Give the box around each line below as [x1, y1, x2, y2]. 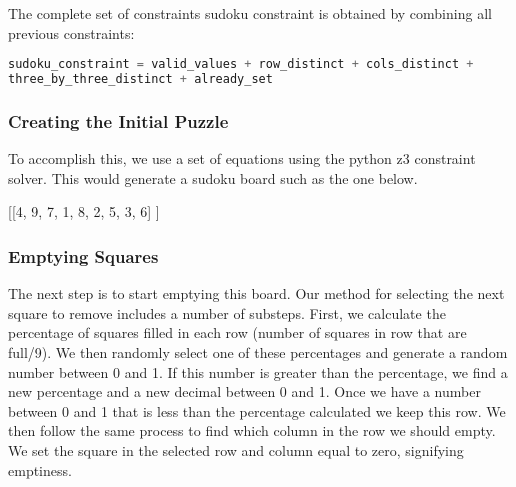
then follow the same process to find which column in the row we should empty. [8, 420, 496, 441]
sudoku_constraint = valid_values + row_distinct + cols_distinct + [8, 57, 474, 72]
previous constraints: [8, 22, 135, 43]
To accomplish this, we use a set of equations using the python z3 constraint [8, 148, 476, 169]
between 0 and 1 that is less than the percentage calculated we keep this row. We [8, 400, 506, 421]
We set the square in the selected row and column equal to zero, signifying [8, 439, 464, 460]
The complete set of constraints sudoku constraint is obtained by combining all [8, 3, 492, 23]
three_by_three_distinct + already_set [8, 72, 273, 87]
